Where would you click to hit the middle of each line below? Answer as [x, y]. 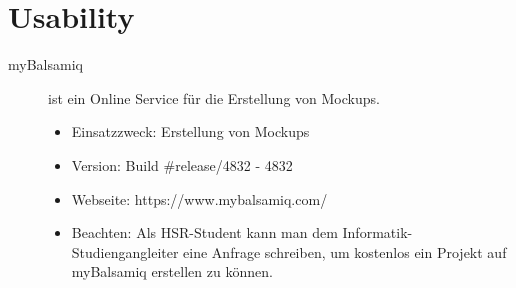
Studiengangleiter [125, 251]
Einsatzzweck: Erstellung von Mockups [190, 131]
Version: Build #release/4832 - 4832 [182, 164]
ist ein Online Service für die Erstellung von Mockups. [214, 97]
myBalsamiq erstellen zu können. [172, 271]
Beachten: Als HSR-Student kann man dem [204, 232]
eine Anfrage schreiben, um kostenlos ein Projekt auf [345, 251]
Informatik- [377, 232]
